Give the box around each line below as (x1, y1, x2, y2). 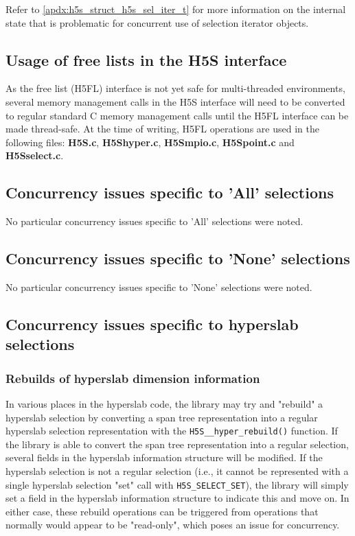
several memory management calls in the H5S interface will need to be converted (5, 94, 345, 108)
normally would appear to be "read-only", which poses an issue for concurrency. (5, 517, 340, 532)
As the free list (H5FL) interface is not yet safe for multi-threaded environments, (5, 81, 345, 95)
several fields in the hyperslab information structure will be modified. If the (5, 450, 323, 465)
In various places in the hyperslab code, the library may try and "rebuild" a (5, 396, 323, 410)
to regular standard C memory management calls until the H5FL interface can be (5, 108, 349, 122)
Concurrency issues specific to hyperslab (5, 313, 299, 334)
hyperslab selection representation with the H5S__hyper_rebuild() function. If (5, 423, 338, 438)
